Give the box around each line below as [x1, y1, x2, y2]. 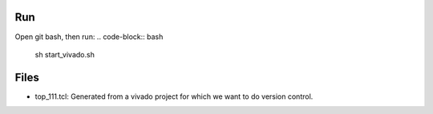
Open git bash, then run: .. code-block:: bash [14, 32, 164, 41]
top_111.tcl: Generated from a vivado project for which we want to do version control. [34, 92, 314, 101]
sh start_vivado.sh [34, 49, 95, 59]
